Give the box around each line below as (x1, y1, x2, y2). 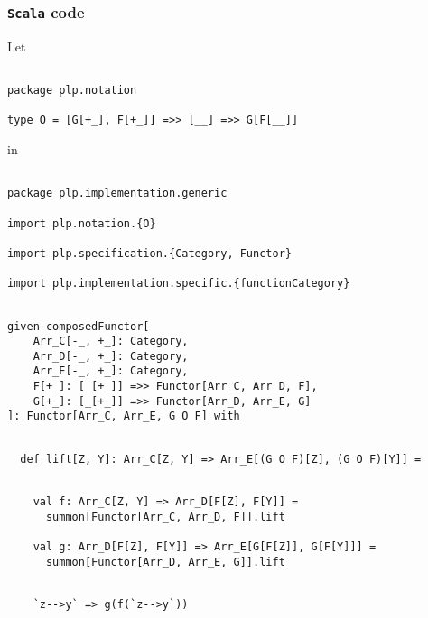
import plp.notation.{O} (7, 217, 156, 230)
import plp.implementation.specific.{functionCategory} (7, 277, 350, 291)
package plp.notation (7, 84, 137, 97)
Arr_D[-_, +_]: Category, (33, 349, 189, 363)
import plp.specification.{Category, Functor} (7, 246, 292, 260)
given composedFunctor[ (7, 319, 150, 333)
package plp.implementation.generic (7, 187, 228, 200)
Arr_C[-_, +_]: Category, (33, 335, 189, 348)
